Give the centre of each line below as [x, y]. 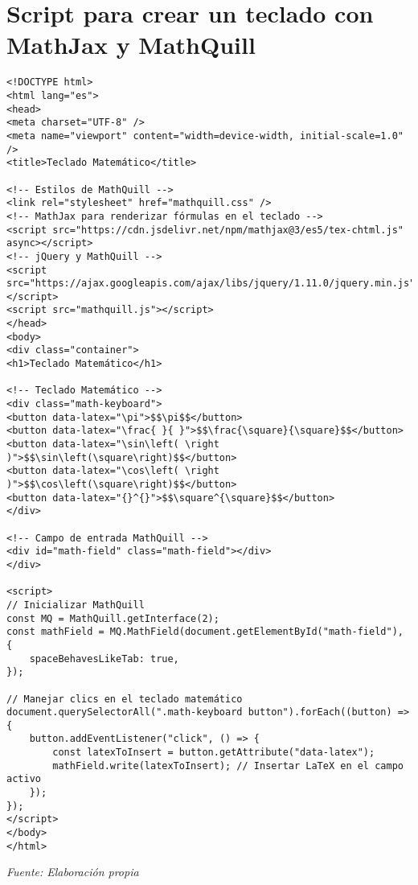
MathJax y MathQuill [131, 45]
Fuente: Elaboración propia [73, 872]
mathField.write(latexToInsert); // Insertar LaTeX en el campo [228, 766]
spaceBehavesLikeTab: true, [104, 659]
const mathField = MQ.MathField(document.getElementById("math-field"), [205, 632]
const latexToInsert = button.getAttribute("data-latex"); [214, 753]
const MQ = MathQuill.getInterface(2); [113, 618]
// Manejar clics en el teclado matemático [125, 699]
